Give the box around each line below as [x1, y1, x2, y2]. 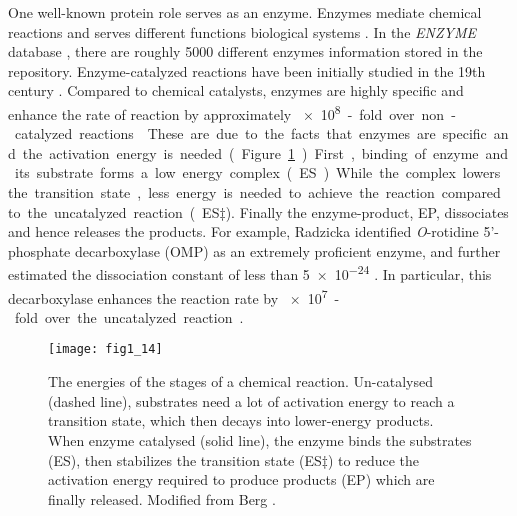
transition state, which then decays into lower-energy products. [48, 410, 434, 431]
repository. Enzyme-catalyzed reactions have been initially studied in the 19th [8, 60, 486, 81]
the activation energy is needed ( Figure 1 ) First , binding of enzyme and [22, 142, 509, 163]
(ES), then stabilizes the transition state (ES [48, 449, 322, 470]
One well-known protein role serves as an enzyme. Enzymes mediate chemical [8, 2, 482, 22]
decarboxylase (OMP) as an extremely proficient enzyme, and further [74, 240, 501, 261]
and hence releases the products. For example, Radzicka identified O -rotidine [8, 221, 479, 242]
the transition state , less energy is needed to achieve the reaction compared [8, 182, 501, 202]
